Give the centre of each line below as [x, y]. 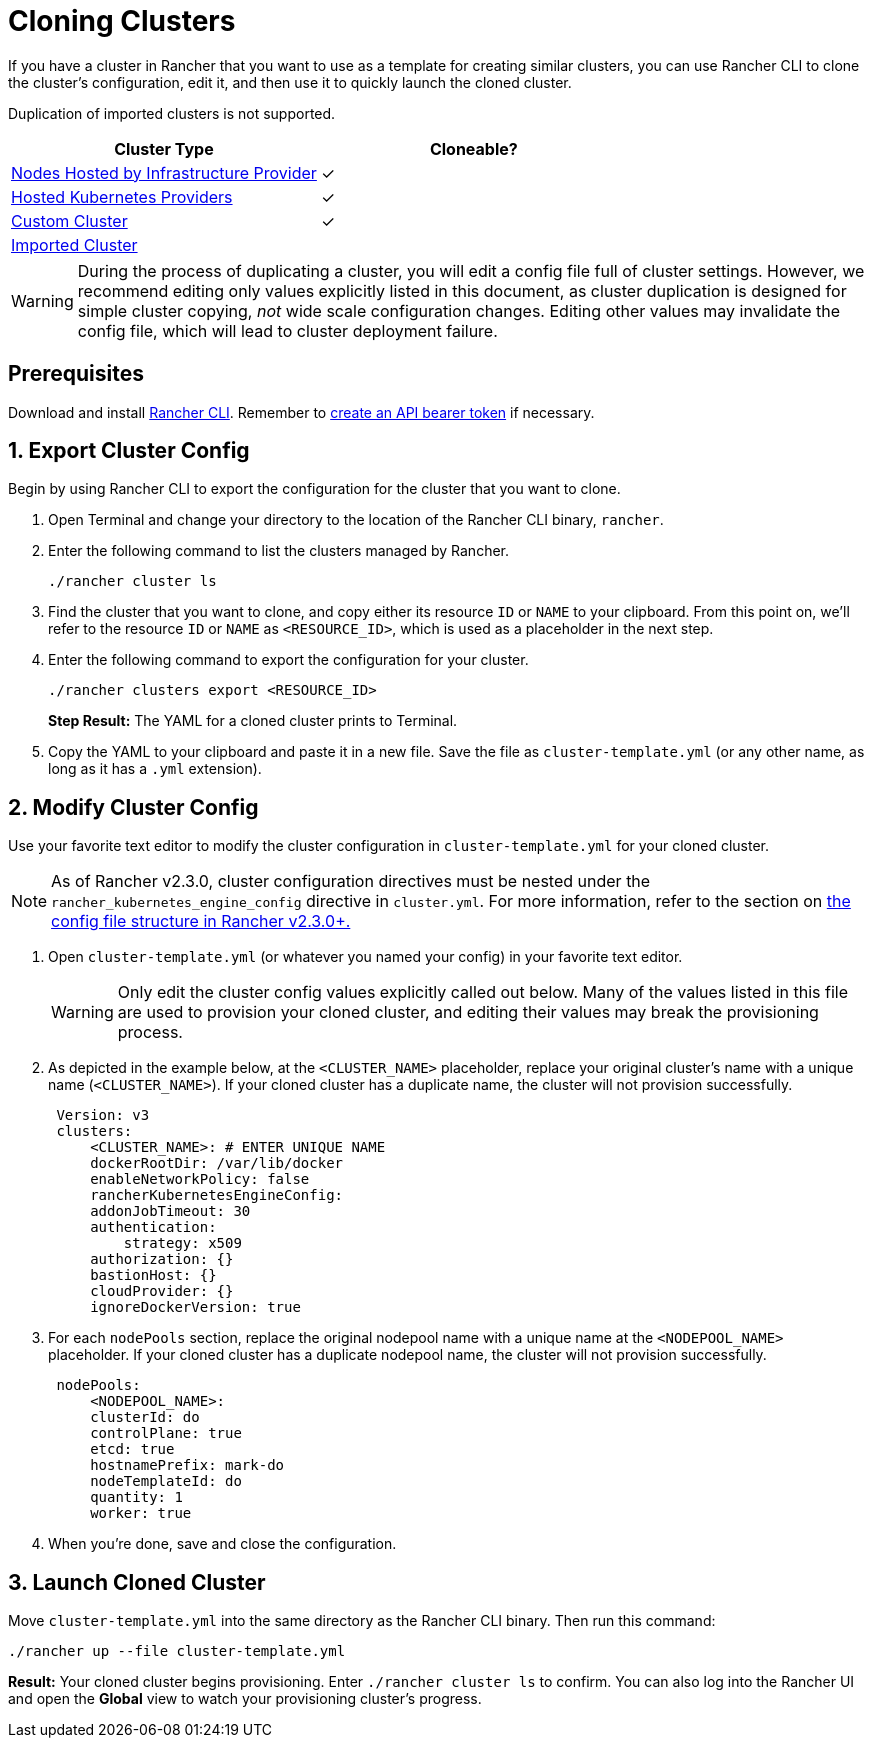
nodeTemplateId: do [166, 1481]
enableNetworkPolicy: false [200, 1179]
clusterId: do [145, 1417]
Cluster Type [164, 148]
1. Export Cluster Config [129, 451]
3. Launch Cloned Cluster [137, 1582]
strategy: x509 [182, 1243]
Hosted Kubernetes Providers [122, 196]
